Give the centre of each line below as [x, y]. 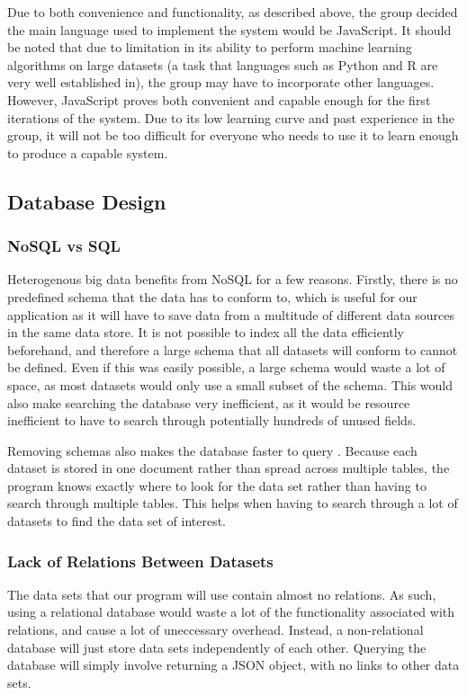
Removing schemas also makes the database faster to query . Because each [212, 450]
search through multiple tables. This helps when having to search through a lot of [233, 503]
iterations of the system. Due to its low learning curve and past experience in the [231, 117]
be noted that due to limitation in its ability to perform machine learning [210, 47]
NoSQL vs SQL [64, 246]
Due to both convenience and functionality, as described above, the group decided [233, 12]
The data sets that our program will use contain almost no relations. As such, [222, 594]
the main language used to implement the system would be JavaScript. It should [229, 29]
